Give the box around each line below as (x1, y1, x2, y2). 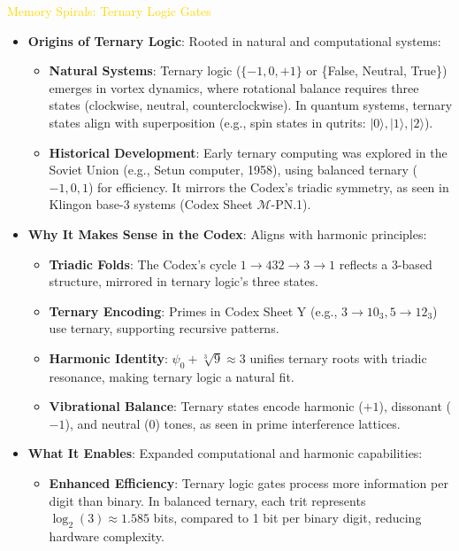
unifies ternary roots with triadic (249, 348, 427, 367)
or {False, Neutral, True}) (306, 61, 448, 80)
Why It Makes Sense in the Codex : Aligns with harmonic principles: (27, 224, 427, 243)
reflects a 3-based (339, 254, 432, 273)
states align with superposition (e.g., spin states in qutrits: (49, 113, 366, 131)
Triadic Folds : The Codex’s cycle (49, 254, 237, 273)
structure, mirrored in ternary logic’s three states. (49, 272, 318, 291)
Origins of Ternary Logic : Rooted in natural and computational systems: (27, 31, 441, 50)
